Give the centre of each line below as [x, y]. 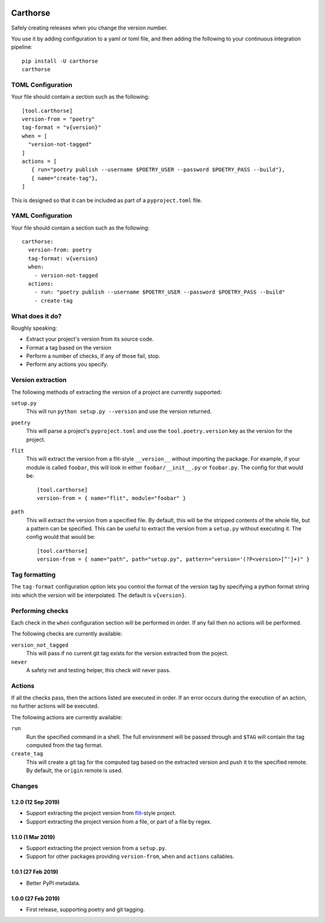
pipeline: [22, 47]
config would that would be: [61, 537]
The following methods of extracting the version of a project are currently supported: [116, 392]
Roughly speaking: [34, 328]
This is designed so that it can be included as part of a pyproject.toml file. [107, 200]
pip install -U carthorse [60, 61]
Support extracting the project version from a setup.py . [96, 848]
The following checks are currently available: [67, 634]
